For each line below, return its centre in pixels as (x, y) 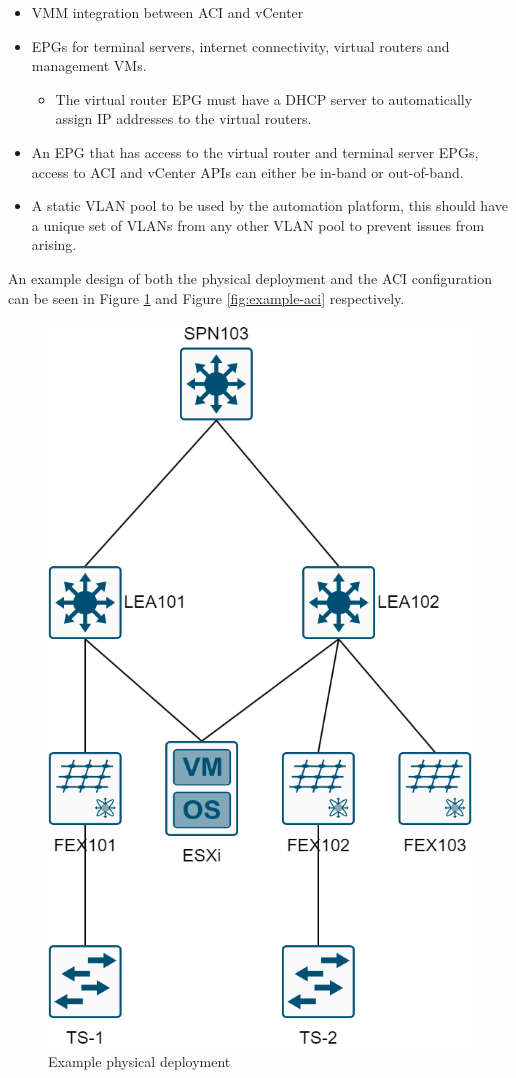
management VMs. (89, 65)
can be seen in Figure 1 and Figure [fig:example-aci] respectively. (206, 297)
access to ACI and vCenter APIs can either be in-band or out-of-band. (247, 171)
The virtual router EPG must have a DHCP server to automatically (264, 98)
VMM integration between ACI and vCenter (167, 12)
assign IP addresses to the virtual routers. (183, 118)
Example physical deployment (139, 1061)
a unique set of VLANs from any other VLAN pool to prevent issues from (258, 224)
